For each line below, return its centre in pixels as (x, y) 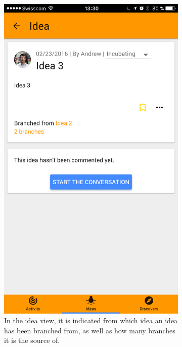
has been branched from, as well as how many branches (90, 330)
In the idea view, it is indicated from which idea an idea (91, 320)
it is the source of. (32, 340)
